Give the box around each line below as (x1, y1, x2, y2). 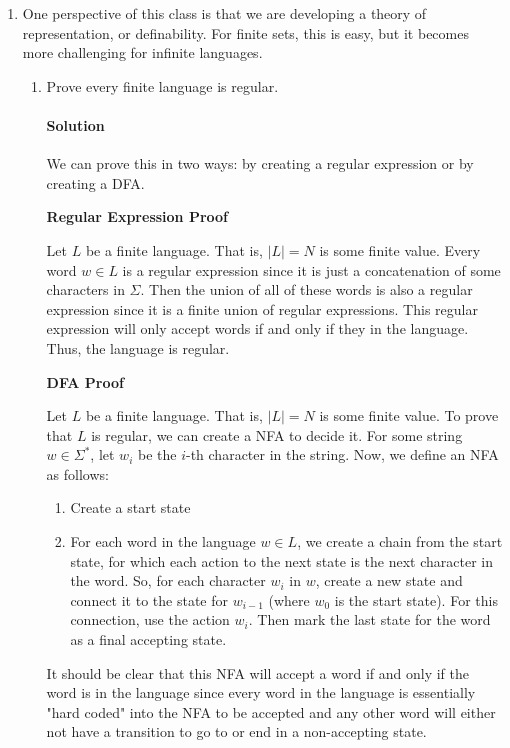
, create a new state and (315, 570, 463, 591)
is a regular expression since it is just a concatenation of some (122, 259, 501, 280)
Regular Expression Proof (46, 206, 229, 227)
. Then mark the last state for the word (248, 609, 491, 630)
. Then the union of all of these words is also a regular (140, 279, 473, 300)
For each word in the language (70, 531, 256, 552)
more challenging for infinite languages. (22, 42, 263, 63)
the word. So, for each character (70, 570, 266, 591)
